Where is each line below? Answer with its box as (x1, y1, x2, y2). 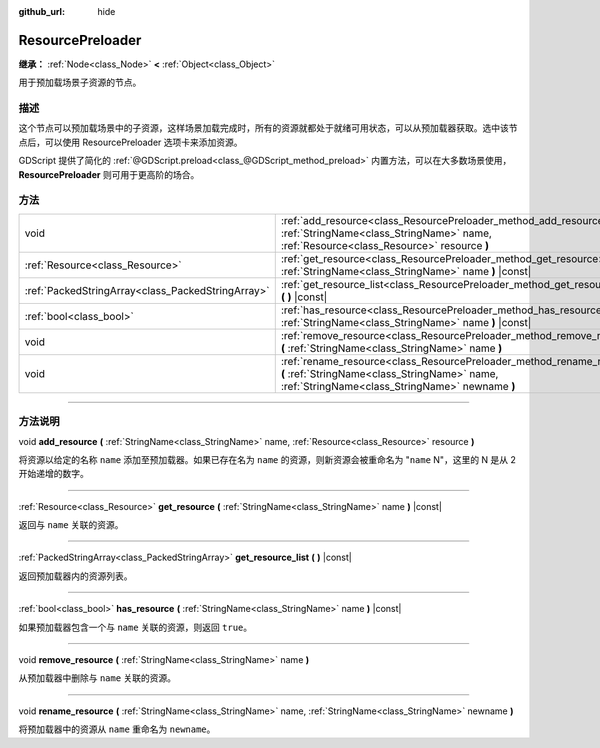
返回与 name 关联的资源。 (18, 519, 124, 531)
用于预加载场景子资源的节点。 (18, 76, 142, 89)
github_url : (18, 6, 65, 17)
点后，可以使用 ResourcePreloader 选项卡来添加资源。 (18, 136, 244, 148)
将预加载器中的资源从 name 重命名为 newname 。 (18, 723, 216, 735)
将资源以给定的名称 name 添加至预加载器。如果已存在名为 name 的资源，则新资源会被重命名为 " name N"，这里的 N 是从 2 (18, 453, 517, 465)
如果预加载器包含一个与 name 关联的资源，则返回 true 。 (18, 621, 253, 633)
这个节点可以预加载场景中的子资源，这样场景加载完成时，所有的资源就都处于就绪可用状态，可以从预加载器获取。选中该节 (18, 122, 518, 134)
